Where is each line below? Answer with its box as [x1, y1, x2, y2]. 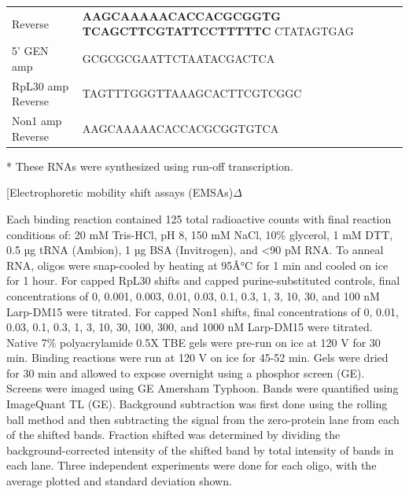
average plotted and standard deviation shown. [6, 473, 232, 489]
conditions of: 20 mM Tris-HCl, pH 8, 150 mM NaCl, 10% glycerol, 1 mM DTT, [6, 226, 393, 242]
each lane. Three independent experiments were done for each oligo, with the [6, 457, 377, 474]
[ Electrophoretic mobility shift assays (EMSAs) [6, 184, 234, 201]
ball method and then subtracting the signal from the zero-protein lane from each [6, 411, 400, 427]
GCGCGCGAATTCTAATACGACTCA [82, 50, 275, 66]
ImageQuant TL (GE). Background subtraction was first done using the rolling [6, 396, 388, 412]
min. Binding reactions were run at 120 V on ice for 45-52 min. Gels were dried [6, 349, 389, 366]
